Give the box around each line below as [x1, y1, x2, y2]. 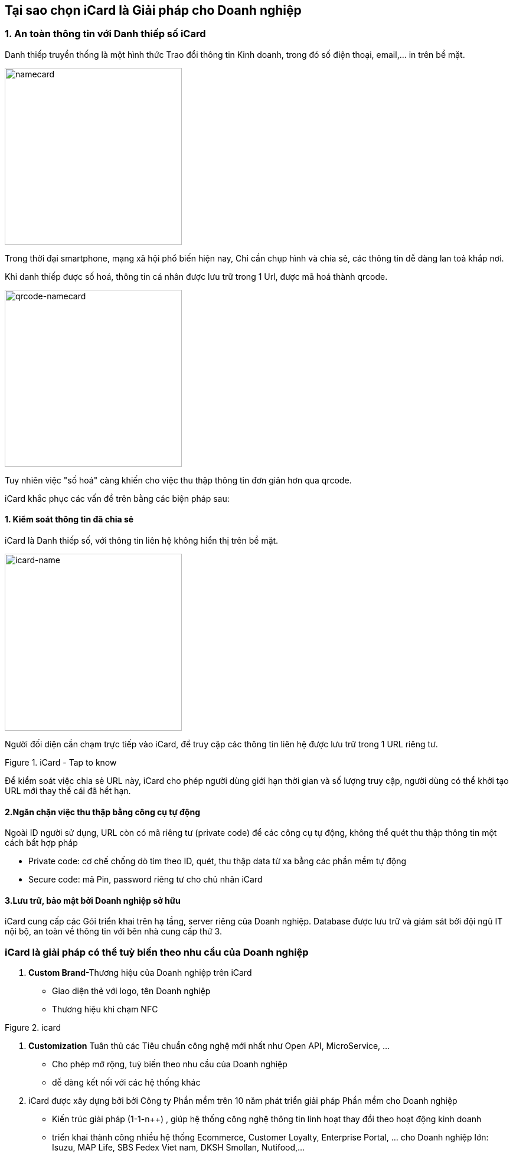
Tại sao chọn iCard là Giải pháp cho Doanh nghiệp [5, 3, 302, 18]
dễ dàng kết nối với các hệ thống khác [52, 1077, 201, 1088]
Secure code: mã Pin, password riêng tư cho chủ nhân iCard [28, 874, 263, 885]
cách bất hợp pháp [5, 838, 78, 848]
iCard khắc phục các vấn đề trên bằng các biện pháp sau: [5, 493, 230, 504]
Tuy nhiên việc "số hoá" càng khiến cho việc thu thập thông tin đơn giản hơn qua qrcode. [5, 475, 352, 485]
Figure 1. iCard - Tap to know [5, 757, 117, 768]
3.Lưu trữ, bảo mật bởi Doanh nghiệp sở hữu [5, 895, 181, 906]
